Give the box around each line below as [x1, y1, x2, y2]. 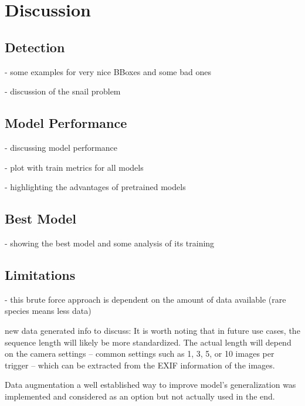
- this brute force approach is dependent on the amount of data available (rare [5, 293, 286, 305]
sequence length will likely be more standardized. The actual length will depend [5, 336, 292, 348]
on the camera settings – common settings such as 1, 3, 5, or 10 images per [5, 347, 274, 360]
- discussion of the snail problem [5, 85, 121, 97]
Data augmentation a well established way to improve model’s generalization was [5, 378, 296, 391]
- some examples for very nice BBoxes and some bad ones [5, 65, 211, 77]
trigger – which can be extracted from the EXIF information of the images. [5, 358, 275, 371]
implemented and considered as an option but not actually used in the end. [5, 390, 275, 402]
